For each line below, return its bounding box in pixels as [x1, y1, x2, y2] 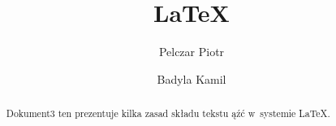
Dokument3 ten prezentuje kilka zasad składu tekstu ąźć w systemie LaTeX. [6, 106, 330, 120]
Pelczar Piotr [158, 43, 225, 60]
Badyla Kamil [157, 70, 226, 87]
